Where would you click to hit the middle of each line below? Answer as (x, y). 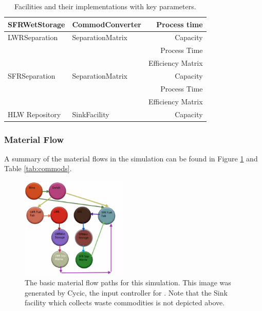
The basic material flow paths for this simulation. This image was (128, 282)
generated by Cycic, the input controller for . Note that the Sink (126, 292)
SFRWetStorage (36, 24)
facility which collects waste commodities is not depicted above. (125, 303)
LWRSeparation (33, 37)
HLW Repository (34, 114)
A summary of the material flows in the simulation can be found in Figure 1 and (131, 158)
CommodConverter (107, 24)
